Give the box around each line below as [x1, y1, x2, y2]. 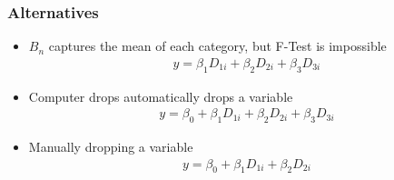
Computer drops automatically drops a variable [28, 86, 293, 105]
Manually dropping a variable [28, 137, 193, 156]
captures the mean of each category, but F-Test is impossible [48, 36, 387, 55]
